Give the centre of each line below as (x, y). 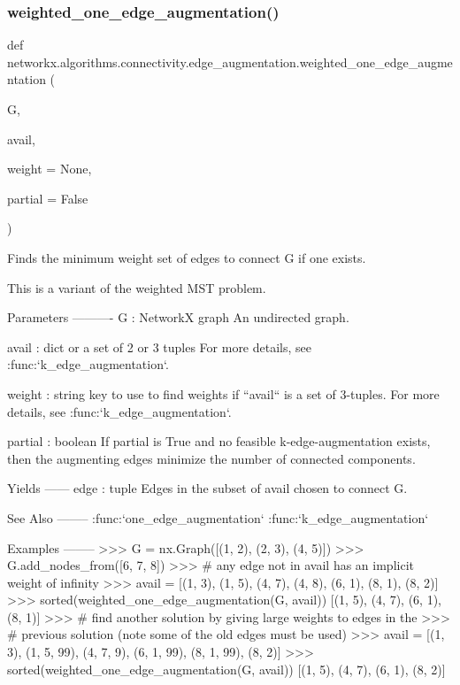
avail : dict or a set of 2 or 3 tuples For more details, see (159, 346)
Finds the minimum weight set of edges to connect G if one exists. (187, 257)
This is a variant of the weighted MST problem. (137, 287)
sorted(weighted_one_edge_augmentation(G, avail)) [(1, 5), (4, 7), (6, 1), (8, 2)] (226, 669)
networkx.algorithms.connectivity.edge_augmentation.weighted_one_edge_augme (230, 62)
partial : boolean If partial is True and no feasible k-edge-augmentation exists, (219, 441)
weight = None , (50, 169)
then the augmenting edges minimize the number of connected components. (211, 458)
